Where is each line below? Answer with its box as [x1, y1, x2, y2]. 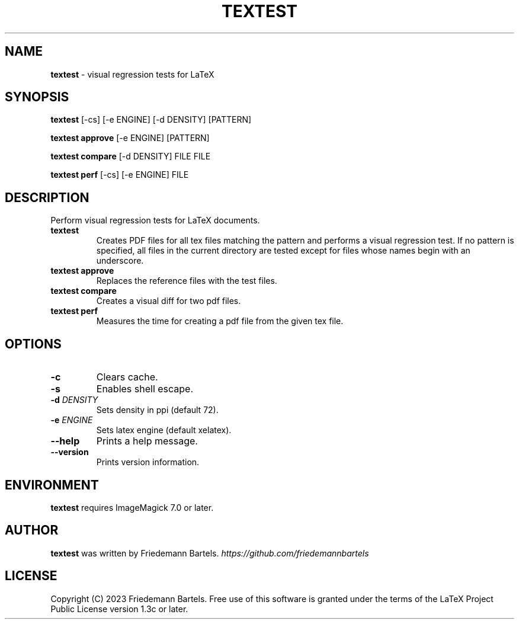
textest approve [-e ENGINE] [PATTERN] [50, 133, 210, 143]
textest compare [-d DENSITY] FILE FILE [50, 151, 211, 162]
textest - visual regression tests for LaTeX [50, 69, 214, 79]
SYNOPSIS [5, 89, 69, 105]
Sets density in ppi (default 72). [96, 405, 219, 415]
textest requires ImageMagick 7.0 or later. [50, 502, 214, 513]
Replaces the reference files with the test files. [96, 276, 277, 286]
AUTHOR [5, 523, 59, 538]
